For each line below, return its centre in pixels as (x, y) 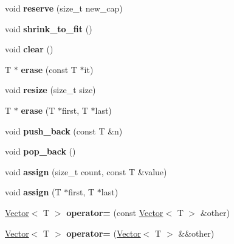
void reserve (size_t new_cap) (64, 8)
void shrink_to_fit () (49, 28)
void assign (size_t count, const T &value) (86, 171)
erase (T (38, 110)
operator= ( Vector (104, 233)
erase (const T (49, 69)
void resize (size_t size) (50, 90)
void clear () (29, 49)
